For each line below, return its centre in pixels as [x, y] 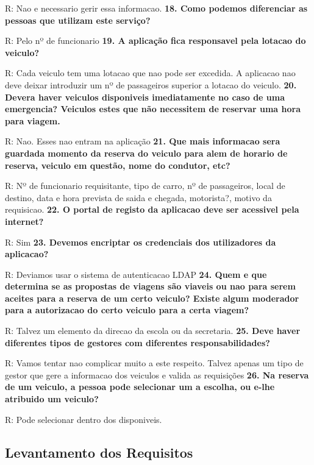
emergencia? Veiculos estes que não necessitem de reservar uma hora [153, 109]
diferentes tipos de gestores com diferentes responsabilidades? [137, 342]
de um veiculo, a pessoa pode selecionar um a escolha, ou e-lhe [140, 387]
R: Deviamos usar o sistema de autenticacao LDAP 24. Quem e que [136, 274]
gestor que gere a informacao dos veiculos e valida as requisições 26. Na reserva [157, 374]
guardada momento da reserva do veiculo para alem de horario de [146, 153]
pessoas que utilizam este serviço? [78, 20]
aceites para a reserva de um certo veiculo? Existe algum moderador [152, 298]
